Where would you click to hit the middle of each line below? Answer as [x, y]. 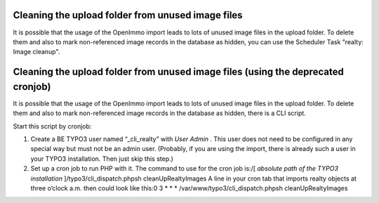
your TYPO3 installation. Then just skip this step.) [102, 159]
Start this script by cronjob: [52, 126]
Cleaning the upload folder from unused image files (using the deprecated [178, 72]
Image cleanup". [36, 52]
